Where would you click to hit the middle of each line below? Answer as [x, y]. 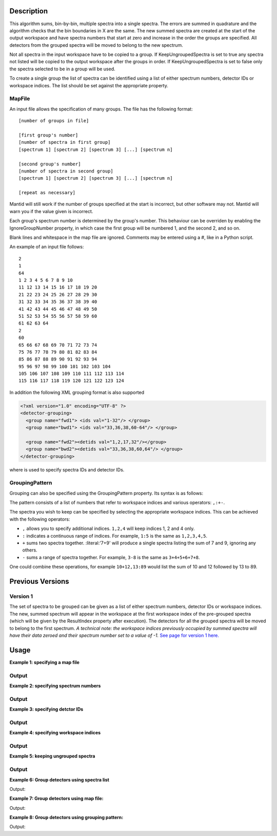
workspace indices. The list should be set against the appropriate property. [89, 85]
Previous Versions [39, 582]
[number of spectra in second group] [66, 171]
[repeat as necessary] [47, 193]
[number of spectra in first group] [65, 142]
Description [29, 11]
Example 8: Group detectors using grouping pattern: [66, 818]
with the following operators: [40, 519]
